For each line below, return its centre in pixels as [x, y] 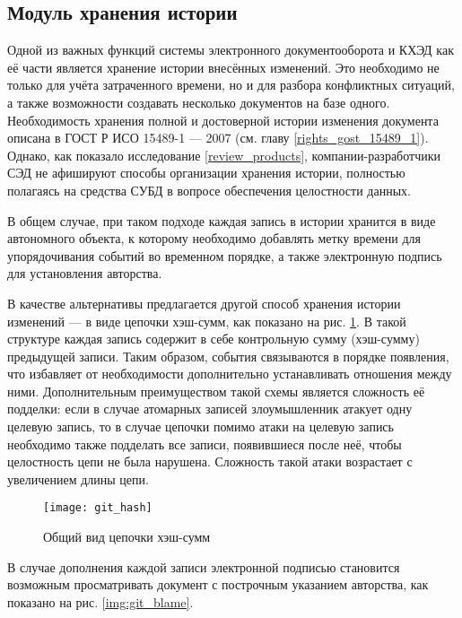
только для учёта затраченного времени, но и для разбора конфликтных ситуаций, [231, 85]
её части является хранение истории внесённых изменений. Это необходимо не [223, 67]
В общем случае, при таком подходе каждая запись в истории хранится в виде [222, 220]
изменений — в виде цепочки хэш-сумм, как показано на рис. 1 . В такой [207, 321]
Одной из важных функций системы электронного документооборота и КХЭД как [231, 50]
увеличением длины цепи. [78, 479]
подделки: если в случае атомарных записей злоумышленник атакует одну [210, 409]
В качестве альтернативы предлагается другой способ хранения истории [204, 303]
